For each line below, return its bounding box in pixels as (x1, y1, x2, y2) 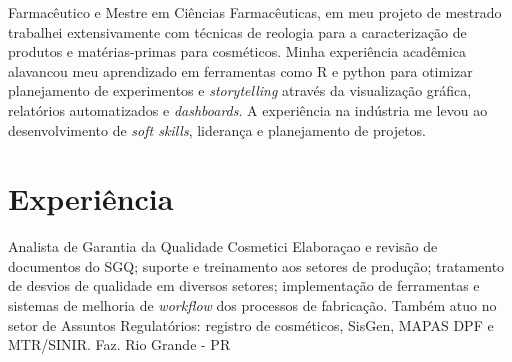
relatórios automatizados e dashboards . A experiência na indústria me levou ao (8, 99, 488, 120)
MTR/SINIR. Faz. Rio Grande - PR (8, 334, 231, 355)
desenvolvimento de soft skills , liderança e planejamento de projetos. (8, 119, 427, 140)
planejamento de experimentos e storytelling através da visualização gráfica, (8, 80, 472, 101)
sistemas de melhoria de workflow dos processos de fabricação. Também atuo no (8, 295, 497, 316)
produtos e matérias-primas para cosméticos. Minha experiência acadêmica (8, 41, 466, 62)
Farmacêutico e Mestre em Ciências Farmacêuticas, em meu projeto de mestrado (8, 2, 502, 22)
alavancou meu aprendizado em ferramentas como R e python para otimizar (8, 60, 473, 81)
